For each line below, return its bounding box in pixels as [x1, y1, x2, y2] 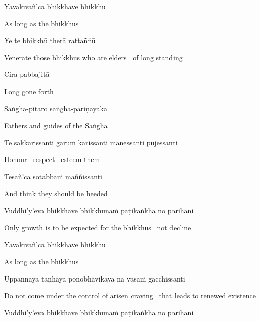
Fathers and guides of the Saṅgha [4, 120, 108, 131]
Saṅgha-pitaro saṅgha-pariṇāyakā [4, 103, 107, 113]
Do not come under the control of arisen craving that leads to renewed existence [4, 290, 256, 301]
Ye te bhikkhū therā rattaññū [4, 35, 96, 46]
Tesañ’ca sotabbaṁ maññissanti [4, 171, 102, 181]
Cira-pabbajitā [4, 69, 50, 79]
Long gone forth [4, 86, 54, 96]
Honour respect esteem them [4, 154, 100, 165]
